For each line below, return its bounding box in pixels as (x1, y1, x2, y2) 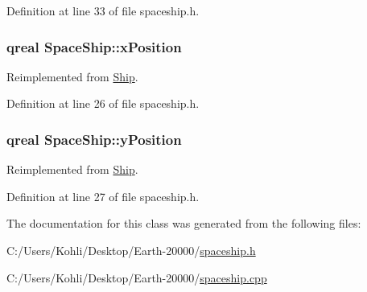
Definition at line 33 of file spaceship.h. (6, 2, 200, 19)
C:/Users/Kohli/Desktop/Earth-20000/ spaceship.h (6, 242, 256, 258)
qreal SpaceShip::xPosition (6, 36, 182, 56)
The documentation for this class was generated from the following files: (6, 215, 361, 232)
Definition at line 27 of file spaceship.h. (6, 187, 200, 204)
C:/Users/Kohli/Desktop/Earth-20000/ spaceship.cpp (6, 269, 267, 286)
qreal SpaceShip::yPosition (6, 129, 182, 149)
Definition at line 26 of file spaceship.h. (6, 95, 200, 112)
